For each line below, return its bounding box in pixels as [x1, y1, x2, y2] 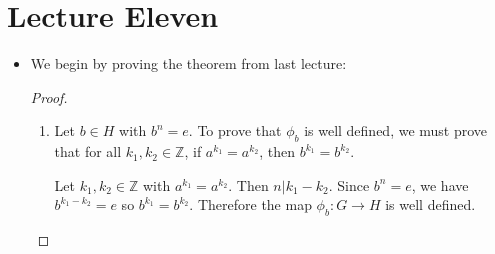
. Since [328, 174, 370, 195]
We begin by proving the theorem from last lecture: [30, 53, 347, 74]
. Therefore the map [189, 194, 312, 215]
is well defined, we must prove [304, 120, 488, 141]
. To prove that [188, 120, 282, 141]
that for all [54, 141, 122, 162]
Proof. [30, 86, 68, 107]
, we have [411, 174, 469, 195]
